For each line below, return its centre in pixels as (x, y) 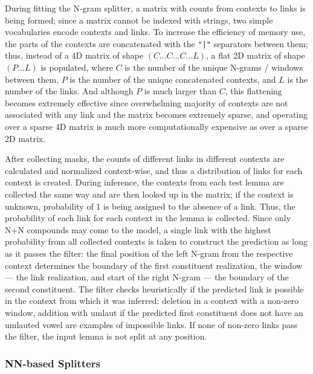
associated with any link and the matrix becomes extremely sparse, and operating (156, 114)
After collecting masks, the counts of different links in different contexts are (145, 159)
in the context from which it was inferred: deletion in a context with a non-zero (152, 301)
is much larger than (180, 91)
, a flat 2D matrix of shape (256, 55)
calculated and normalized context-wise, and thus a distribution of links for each (154, 170)
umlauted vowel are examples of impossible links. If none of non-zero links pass (151, 324)
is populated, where (77, 67)
